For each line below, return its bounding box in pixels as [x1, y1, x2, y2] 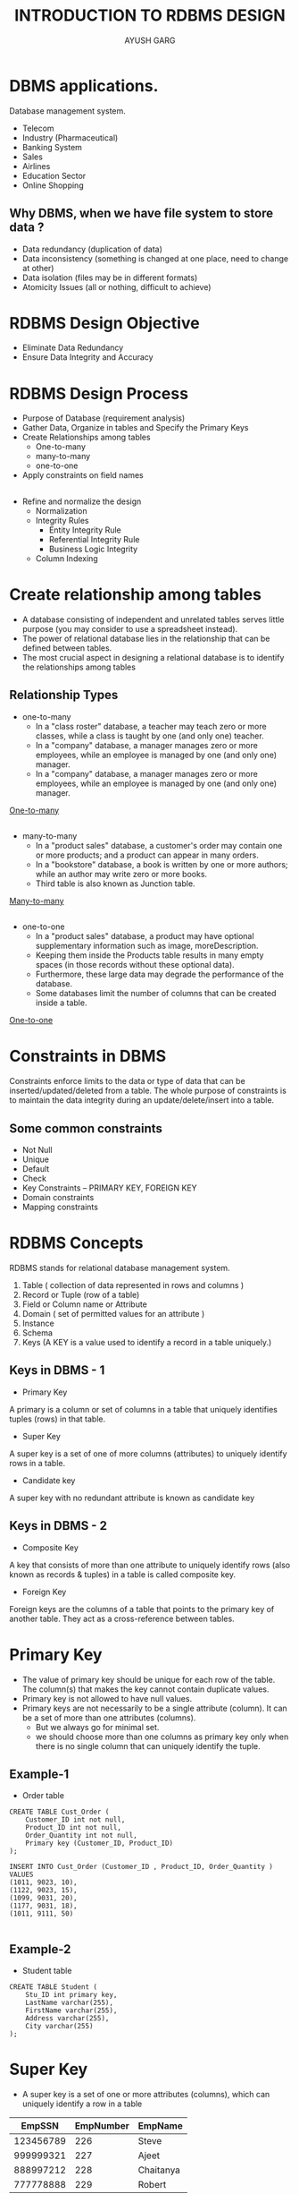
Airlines [21, 160, 51, 171]
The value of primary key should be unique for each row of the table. [21, 1674, 276, 1685]
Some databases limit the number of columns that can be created [35, 988, 277, 999]
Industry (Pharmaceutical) [21, 132, 119, 143]
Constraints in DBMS [9, 1046, 167, 1066]
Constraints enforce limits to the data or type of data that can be [9, 1076, 245, 1087]
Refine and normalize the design [21, 496, 142, 507]
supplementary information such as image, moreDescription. [35, 941, 259, 952]
